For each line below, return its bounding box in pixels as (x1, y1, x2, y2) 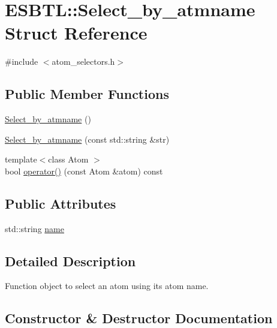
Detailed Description (5, 251, 136, 270)
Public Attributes (5, 194, 116, 212)
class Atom (48, 153, 89, 165)
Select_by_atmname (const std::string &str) (5, 133, 170, 145)
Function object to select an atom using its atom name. (5, 279, 209, 292)
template (5, 153, 37, 165)
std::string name (5, 222, 64, 234)
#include (5, 55, 38, 68)
